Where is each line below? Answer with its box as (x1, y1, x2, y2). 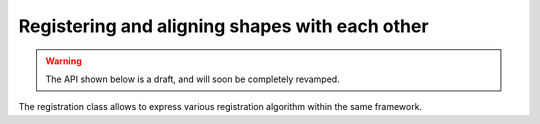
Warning (45, 55, 82, 67)
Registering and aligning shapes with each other (18, 15, 429, 37)
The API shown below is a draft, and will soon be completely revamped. (45, 73, 340, 85)
